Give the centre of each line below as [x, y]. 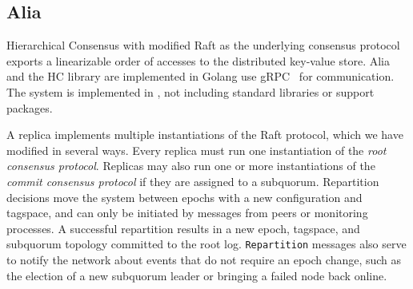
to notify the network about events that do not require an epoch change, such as [204, 259]
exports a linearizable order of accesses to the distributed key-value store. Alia [198, 60]
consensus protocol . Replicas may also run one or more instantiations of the [191, 166]
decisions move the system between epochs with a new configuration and [184, 197]
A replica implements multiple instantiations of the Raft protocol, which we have [205, 135]
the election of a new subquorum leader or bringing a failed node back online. [197, 275]
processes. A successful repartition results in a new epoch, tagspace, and [183, 228]
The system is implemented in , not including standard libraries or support [190, 91]
